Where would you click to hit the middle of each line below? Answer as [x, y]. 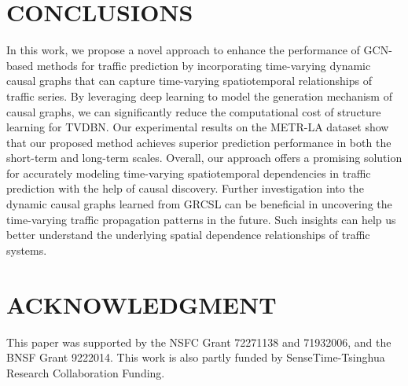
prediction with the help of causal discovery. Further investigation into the [185, 188]
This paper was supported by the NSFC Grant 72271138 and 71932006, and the [199, 342]
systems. [27, 250]
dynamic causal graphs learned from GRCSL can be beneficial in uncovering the [199, 204]
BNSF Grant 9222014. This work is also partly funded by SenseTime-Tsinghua [196, 357]
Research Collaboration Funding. [86, 372]
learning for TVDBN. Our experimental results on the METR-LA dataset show [198, 127]
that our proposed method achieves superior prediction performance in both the [199, 142]
